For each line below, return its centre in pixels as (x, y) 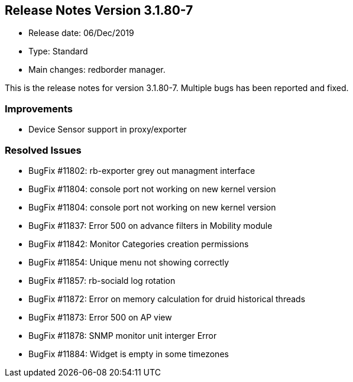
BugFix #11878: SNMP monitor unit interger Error (123, 335)
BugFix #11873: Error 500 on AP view (100, 317)
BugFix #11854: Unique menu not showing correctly (129, 262)
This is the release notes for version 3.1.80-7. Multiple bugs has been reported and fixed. (177, 88)
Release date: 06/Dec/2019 (81, 33)
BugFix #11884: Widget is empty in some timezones (129, 354)
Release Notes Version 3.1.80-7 (99, 10)
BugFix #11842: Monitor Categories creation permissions (139, 244)
